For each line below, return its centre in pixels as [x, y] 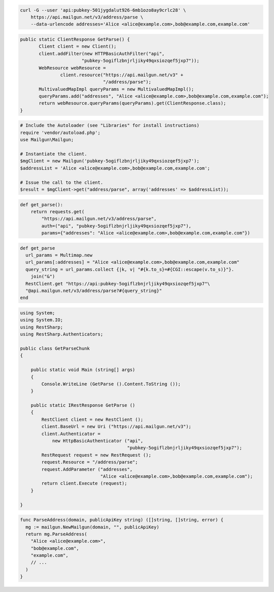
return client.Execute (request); [84, 483]
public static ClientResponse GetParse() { [75, 39]
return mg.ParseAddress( [56, 534]
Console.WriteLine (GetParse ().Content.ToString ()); [111, 384]
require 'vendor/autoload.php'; [60, 133]
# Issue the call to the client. [62, 182]
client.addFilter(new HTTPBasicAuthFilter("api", [102, 54]
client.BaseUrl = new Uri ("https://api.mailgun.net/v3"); [116, 427]
